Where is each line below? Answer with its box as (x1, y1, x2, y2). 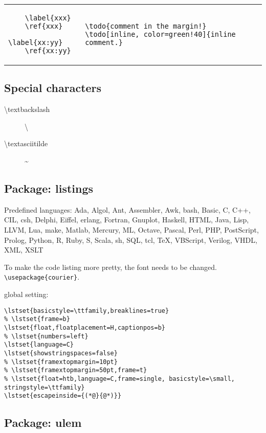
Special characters (4, 80, 102, 96)
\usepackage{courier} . (4, 271, 80, 282)
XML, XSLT (4, 244, 43, 255)
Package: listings (4, 180, 94, 196)
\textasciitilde (4, 138, 48, 149)
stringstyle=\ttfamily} (4, 383, 85, 391)
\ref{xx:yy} (25, 47, 71, 55)
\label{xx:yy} (8, 38, 63, 47)
